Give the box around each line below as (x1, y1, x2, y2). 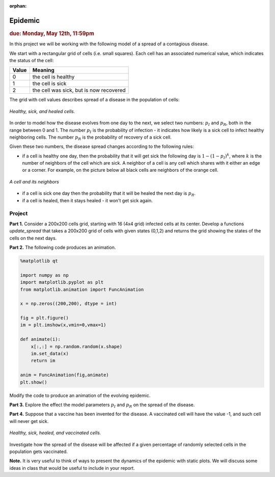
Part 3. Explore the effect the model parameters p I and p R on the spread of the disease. (9, 402, 195, 409)
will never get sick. (9, 418, 49, 424)
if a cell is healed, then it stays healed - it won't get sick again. (22, 197, 153, 203)
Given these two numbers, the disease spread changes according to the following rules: (9, 143, 194, 150)
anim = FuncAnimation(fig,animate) (20, 372, 109, 378)
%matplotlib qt (20, 258, 58, 263)
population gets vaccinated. (9, 448, 68, 455)
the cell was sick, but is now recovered (32, 87, 126, 94)
